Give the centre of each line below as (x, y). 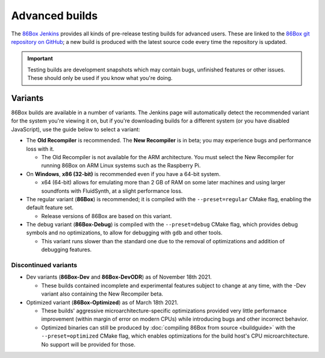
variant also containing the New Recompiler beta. (102, 294)
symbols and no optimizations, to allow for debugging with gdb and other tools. (124, 233)
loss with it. (40, 149)
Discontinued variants (44, 265)
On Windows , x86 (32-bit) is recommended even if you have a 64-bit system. (123, 174)
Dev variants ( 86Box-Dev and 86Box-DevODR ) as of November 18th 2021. (119, 277)
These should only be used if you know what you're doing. (100, 78)
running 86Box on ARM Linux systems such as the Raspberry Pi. (121, 166)
